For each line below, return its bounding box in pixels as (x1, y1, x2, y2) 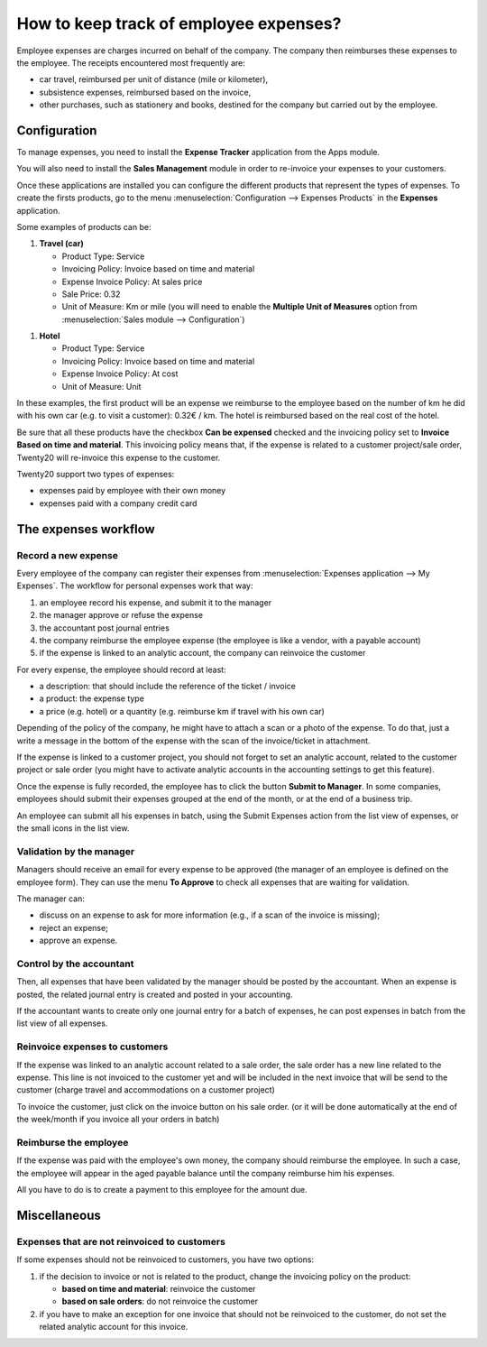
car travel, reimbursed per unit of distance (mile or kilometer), (39, 74, 269, 85)
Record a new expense (16, 549, 119, 561)
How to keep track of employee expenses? (16, 14, 342, 33)
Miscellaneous (16, 1207, 101, 1222)
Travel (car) (39, 238, 85, 249)
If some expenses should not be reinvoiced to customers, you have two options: (16, 1254, 315, 1265)
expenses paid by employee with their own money (39, 485, 226, 496)
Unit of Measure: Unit (61, 381, 142, 392)
